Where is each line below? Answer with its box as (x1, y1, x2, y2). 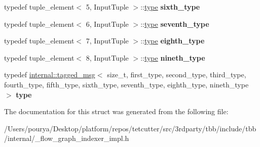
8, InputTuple (86, 52, 129, 63)
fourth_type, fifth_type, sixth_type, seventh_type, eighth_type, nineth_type (4, 79, 249, 89)
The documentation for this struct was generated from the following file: (4, 106, 229, 117)
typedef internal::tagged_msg (4, 69, 95, 80)
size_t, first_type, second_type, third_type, (107, 69, 246, 80)
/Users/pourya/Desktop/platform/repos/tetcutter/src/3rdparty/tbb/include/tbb (4, 123, 256, 133)
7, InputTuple (86, 35, 129, 46)
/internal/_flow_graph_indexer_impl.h (4, 133, 129, 143)
